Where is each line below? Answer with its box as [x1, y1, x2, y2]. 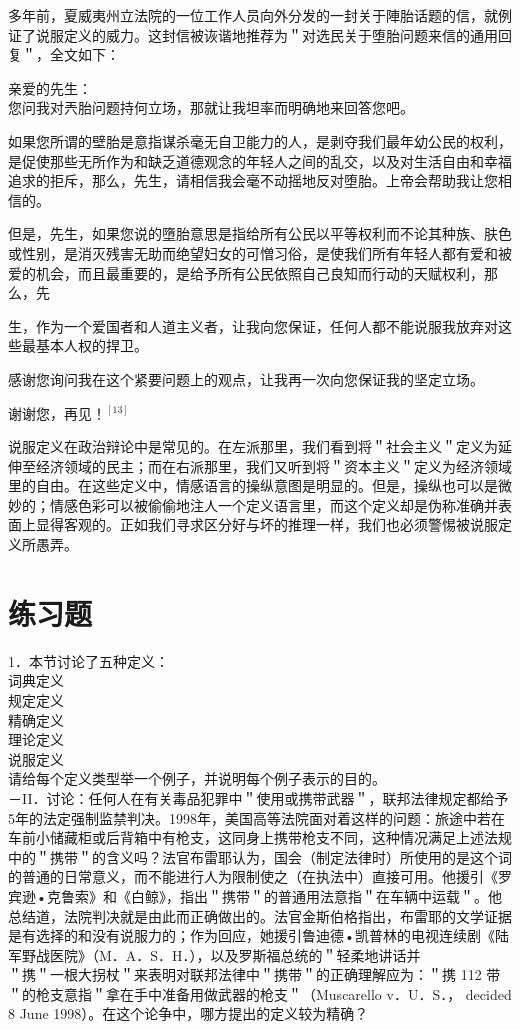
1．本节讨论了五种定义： [8, 650, 169, 671]
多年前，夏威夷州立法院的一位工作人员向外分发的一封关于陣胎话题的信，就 [8, 5, 498, 25]
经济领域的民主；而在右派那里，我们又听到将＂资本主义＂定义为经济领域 [35, 455, 512, 476]
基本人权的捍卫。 [35, 335, 148, 356]
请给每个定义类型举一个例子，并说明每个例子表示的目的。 [8, 768, 386, 789]
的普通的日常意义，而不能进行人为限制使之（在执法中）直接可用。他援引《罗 [8, 866, 512, 887]
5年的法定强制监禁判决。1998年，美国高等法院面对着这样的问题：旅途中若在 [8, 807, 505, 828]
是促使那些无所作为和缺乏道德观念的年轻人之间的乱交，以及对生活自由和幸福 [8, 150, 512, 171]
